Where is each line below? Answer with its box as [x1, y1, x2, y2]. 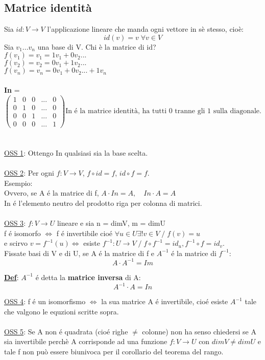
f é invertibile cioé [56, 227, 113, 238]
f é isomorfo [4, 227, 41, 238]
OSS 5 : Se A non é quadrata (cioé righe [4, 326, 128, 336]
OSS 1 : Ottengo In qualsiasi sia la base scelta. [4, 147, 148, 158]
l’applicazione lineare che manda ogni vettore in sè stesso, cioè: [47, 24, 244, 34]
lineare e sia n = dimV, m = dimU [57, 218, 165, 228]
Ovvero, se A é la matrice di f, [4, 187, 99, 198]
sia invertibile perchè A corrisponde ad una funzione [4, 336, 167, 347]
